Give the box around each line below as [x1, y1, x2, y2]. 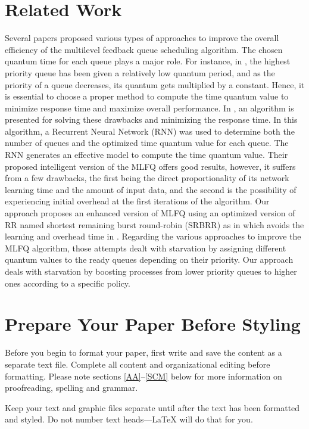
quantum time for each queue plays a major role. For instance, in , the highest [5, 55, 291, 67]
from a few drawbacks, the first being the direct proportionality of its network [5, 172, 289, 184]
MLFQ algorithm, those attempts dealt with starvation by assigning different [5, 241, 286, 254]
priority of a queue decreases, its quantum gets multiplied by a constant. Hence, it [5, 78, 305, 91]
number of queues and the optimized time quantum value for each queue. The [5, 136, 289, 149]
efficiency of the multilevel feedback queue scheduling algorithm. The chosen [5, 43, 283, 55]
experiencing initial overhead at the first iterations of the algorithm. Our [5, 195, 270, 207]
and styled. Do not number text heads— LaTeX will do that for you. [5, 413, 253, 425]
